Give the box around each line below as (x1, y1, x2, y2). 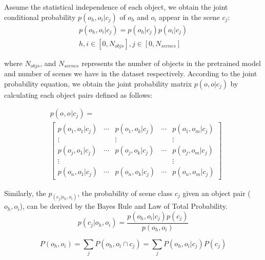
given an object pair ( (182, 187, 251, 198)
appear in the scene (159, 11, 220, 22)
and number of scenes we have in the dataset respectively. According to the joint (4, 68, 257, 79)
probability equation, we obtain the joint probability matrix (4, 78, 192, 89)
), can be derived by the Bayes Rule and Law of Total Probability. (19, 201, 228, 211)
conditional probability (4, 11, 76, 22)
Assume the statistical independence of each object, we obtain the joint (4, 2, 228, 12)
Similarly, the (4, 187, 46, 198)
